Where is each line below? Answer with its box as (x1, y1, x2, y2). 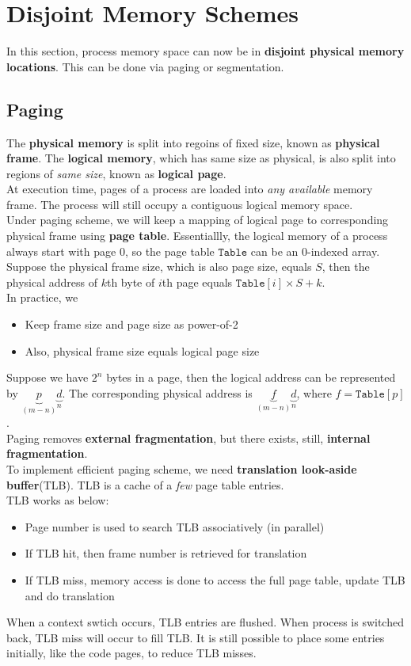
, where (296, 384, 332, 401)
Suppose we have (6, 369, 89, 386)
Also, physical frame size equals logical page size (25, 342, 260, 359)
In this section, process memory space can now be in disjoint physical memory (6, 43, 405, 59)
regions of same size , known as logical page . (6, 165, 226, 181)
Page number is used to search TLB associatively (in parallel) (25, 518, 325, 535)
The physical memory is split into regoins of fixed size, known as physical (6, 134, 380, 150)
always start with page (6, 242, 116, 259)
